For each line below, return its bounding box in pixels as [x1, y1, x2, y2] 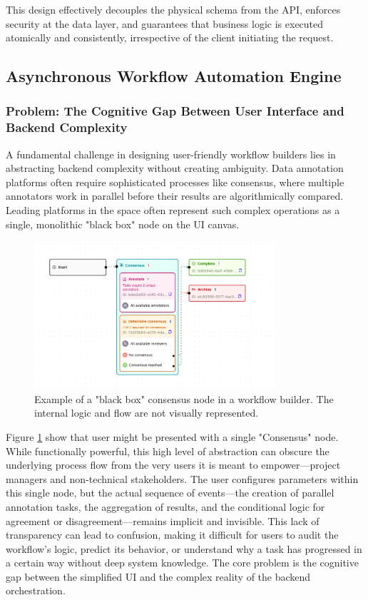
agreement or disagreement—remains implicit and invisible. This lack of [6, 513, 320, 528]
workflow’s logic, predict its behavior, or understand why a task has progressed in [6, 541, 362, 556]
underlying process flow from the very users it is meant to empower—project [6, 457, 341, 472]
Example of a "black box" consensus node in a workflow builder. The [34, 391, 334, 406]
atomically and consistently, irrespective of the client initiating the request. [6, 30, 334, 45]
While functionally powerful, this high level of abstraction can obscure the [6, 443, 329, 458]
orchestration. [6, 583, 66, 598]
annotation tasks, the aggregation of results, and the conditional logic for [6, 499, 325, 514]
